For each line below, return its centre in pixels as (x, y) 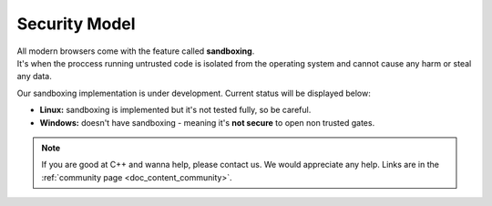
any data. (34, 77)
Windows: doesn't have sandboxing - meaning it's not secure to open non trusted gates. (207, 122)
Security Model (76, 24)
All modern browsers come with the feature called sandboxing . (136, 51)
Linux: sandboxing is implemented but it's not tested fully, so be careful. (175, 110)
